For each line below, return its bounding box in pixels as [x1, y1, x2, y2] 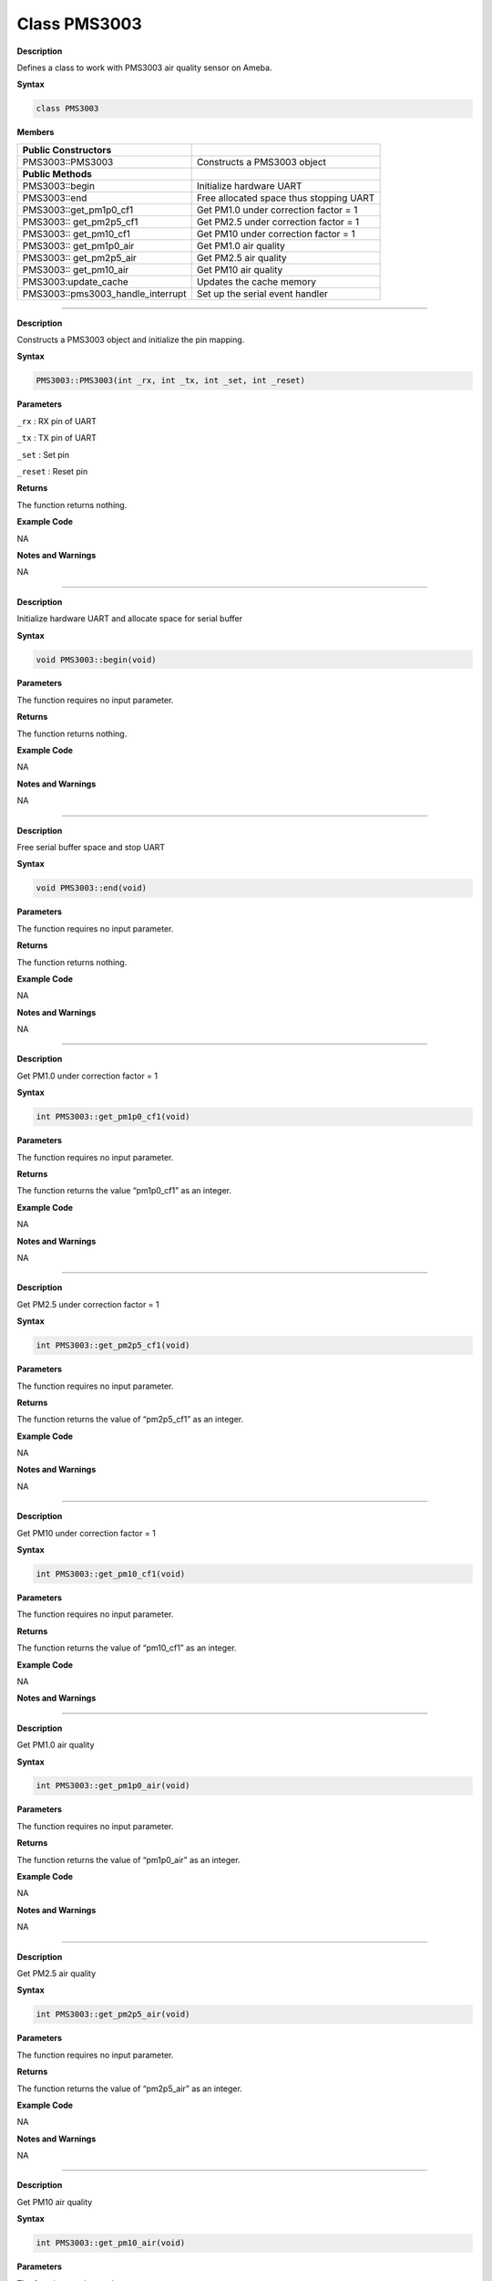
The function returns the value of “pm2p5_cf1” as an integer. [16, 1414, 244, 1425]
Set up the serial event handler [196, 287, 328, 300]
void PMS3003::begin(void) [36, 654, 157, 665]
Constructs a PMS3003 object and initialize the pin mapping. [16, 334, 245, 346]
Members [16, 127, 55, 138]
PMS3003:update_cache [22, 275, 129, 287]
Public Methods [22, 167, 93, 180]
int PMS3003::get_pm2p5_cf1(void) [36, 1340, 190, 1350]
